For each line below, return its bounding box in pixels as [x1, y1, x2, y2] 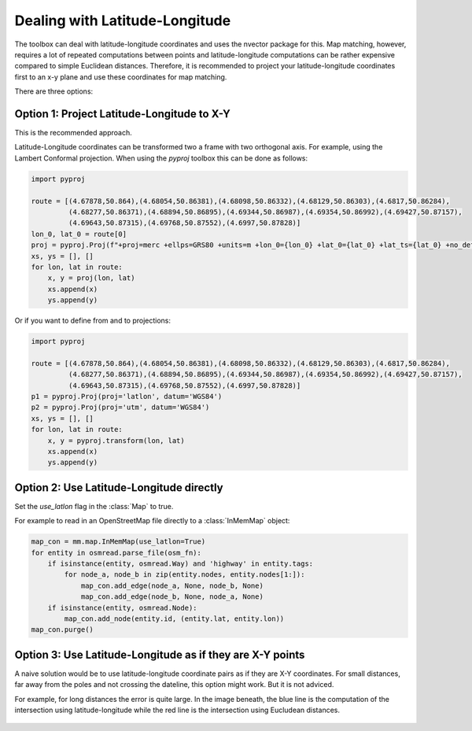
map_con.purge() [31, 626, 94, 634]
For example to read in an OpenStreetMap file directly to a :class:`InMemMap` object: [14, 516, 290, 526]
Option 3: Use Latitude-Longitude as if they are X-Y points [14, 648, 305, 661]
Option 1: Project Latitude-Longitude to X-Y [14, 107, 231, 120]
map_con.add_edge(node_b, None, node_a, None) [80, 593, 264, 601]
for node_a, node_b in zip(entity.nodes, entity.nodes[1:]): [64, 570, 305, 579]
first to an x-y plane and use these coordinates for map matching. [14, 72, 227, 82]
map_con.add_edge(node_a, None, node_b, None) [80, 581, 264, 590]
